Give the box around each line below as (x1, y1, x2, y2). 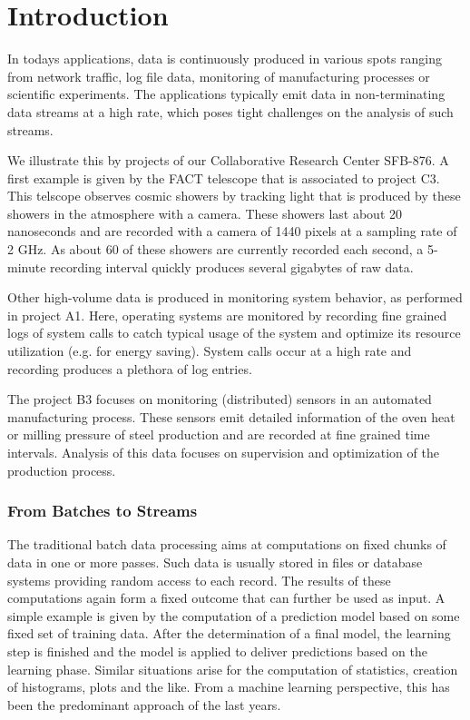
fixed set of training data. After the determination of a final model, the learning (7, 624, 451, 643)
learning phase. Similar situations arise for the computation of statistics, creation (7, 659, 458, 678)
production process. (7, 460, 116, 479)
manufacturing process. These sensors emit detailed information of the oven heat (7, 407, 455, 426)
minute (7, 257, 46, 276)
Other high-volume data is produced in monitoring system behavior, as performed (7, 288, 463, 307)
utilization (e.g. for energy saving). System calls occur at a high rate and (7, 341, 412, 360)
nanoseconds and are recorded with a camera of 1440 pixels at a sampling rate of (7, 222, 457, 241)
